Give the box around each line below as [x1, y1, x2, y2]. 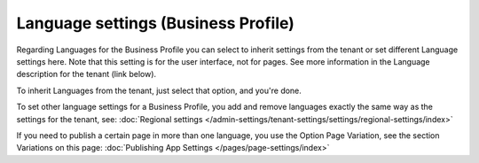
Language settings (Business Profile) [16, 13, 294, 33]
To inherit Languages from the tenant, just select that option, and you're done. [16, 85, 302, 96]
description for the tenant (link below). [16, 69, 157, 80]
